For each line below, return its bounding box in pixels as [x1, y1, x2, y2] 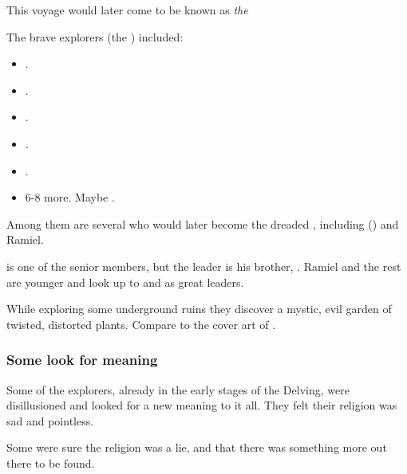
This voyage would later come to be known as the [6, 2, 248, 18]
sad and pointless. [6, 412, 94, 429]
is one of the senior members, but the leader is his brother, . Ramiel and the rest [6, 257, 401, 274]
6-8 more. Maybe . [25, 189, 115, 206]
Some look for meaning [6, 350, 158, 370]
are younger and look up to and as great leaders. [6, 273, 244, 290]
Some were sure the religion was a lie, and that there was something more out [6, 439, 387, 456]
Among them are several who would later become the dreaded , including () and [6, 215, 399, 232]
